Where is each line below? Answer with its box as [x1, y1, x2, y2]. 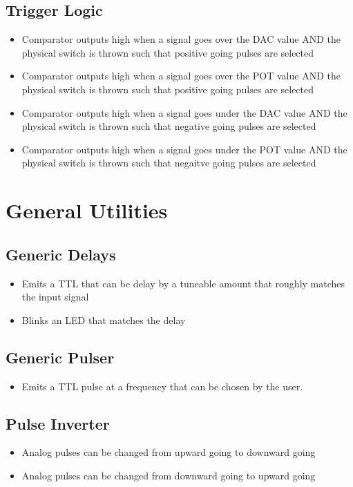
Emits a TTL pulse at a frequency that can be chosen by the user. [21, 379, 303, 393]
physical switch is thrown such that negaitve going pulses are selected [21, 155, 316, 170]
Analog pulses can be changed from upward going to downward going [21, 445, 316, 459]
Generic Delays [6, 243, 116, 265]
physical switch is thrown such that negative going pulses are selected [21, 119, 316, 133]
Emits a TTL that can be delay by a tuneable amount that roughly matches [21, 276, 345, 290]
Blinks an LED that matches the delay [21, 312, 186, 327]
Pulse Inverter [6, 412, 110, 434]
